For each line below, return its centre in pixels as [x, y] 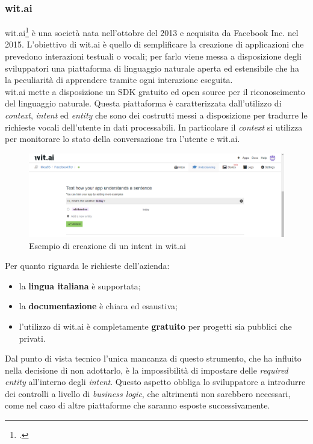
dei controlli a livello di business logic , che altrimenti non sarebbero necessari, [148, 393]
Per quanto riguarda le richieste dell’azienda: [87, 266]
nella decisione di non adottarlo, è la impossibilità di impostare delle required [147, 370]
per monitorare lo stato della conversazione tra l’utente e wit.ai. [122, 139]
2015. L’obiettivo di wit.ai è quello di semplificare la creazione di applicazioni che [154, 44]
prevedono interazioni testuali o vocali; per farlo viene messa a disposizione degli [153, 56]
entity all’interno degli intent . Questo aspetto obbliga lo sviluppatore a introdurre [155, 382]
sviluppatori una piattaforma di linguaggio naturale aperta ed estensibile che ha [152, 68]
